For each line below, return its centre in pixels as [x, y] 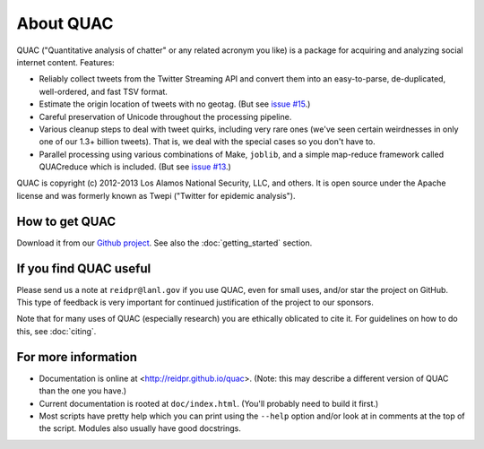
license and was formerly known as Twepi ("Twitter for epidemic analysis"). [156, 195]
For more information [77, 357]
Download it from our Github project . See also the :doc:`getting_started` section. [164, 243]
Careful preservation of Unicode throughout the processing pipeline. [165, 117]
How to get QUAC [66, 221]
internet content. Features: [66, 62]
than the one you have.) [83, 391]
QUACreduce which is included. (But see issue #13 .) [135, 167]
